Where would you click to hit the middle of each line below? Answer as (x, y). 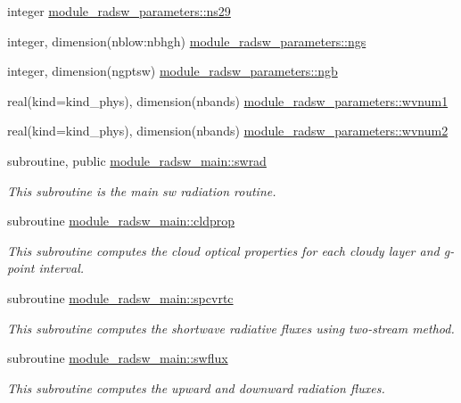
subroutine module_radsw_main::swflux (118, 358)
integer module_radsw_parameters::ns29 (119, 11)
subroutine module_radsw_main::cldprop (121, 221)
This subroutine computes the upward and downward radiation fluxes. (196, 387)
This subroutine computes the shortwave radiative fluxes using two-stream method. (231, 328)
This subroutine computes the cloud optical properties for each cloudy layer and (223, 250)
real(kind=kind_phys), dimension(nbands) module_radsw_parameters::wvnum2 (228, 131)
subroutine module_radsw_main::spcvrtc (120, 297)
